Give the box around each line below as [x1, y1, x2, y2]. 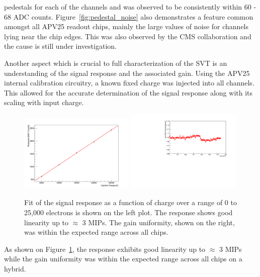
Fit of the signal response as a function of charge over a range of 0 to [24, 197, 237, 208]
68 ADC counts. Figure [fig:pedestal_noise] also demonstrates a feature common [4, 11, 253, 22]
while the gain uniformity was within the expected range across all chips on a [4, 253, 242, 264]
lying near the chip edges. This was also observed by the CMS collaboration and [4, 31, 251, 41]
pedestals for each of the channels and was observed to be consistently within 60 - [4, 2, 256, 12]
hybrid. [4, 263, 26, 273]
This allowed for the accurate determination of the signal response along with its [4, 87, 253, 98]
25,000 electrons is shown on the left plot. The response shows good [24, 207, 233, 217]
